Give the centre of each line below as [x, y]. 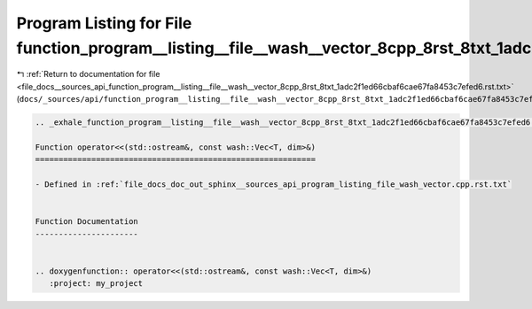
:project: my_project [96, 284]
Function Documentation [87, 222]
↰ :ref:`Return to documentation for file [88, 74]
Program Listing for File [104, 23]
